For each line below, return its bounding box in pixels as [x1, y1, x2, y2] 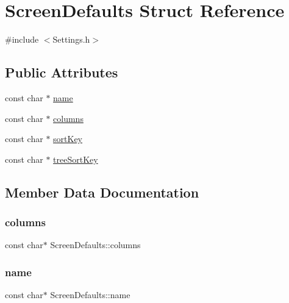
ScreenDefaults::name [50, 288, 130, 301]
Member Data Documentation [5, 182, 199, 201]
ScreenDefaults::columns [50, 238, 141, 251]
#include [5, 33, 39, 46]
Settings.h [52, 33, 90, 46]
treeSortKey [53, 152, 98, 165]
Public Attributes [5, 63, 118, 82]
